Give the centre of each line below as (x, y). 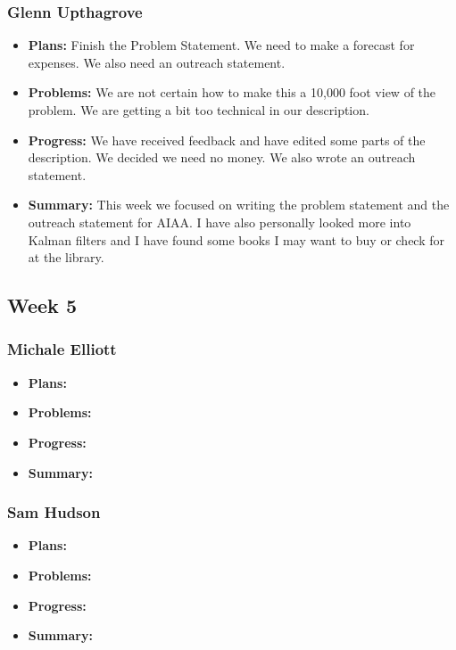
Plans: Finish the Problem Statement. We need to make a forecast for (221, 45)
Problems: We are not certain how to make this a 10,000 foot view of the (232, 92)
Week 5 (42, 305)
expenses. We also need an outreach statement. (157, 62)
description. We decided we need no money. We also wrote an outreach (222, 157)
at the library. (66, 257)
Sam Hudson (54, 512)
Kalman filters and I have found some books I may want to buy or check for (236, 239)
